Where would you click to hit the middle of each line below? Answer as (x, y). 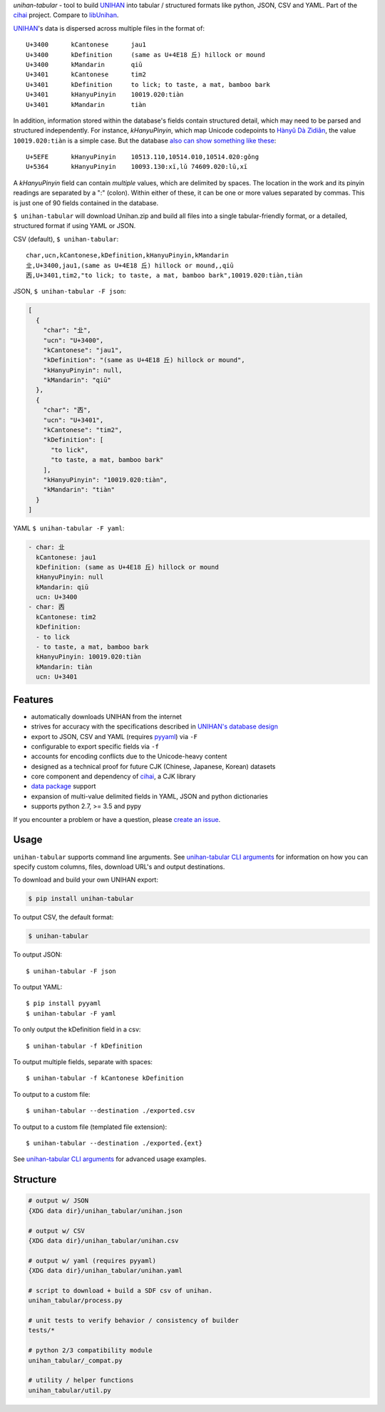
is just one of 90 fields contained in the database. (86, 202)
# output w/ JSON (58, 1201)
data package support (63, 786)
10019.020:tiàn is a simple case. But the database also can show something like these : (145, 140)
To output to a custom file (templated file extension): (90, 1127)
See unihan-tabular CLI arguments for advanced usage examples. (110, 1159)
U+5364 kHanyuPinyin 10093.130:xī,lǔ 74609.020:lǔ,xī (137, 167)
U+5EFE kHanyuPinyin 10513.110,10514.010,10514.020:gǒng (143, 157)
